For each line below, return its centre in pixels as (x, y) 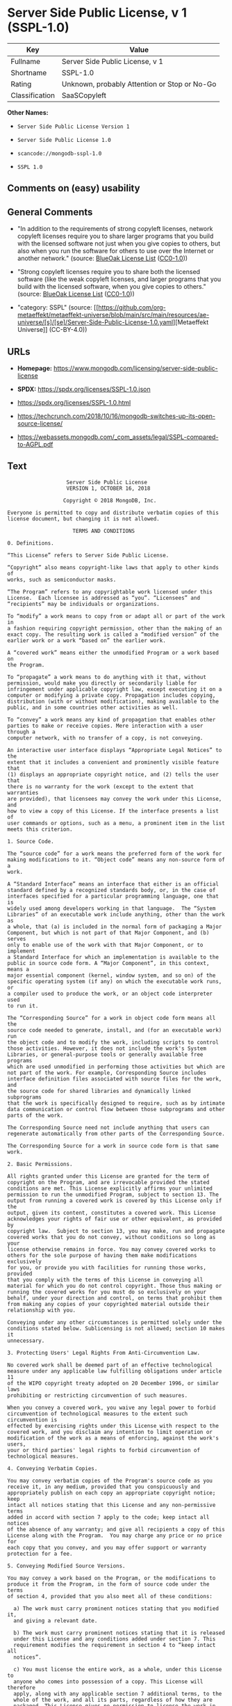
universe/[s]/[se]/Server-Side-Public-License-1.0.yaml (95, 322)
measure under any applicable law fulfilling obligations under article (115, 1371)
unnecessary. (26, 1341)
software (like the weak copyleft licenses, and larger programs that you (119, 279)
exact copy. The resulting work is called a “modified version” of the (113, 635)
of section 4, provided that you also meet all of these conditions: (110, 1596)
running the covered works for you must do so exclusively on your (107, 1292)
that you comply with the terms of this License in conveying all (105, 1279)
